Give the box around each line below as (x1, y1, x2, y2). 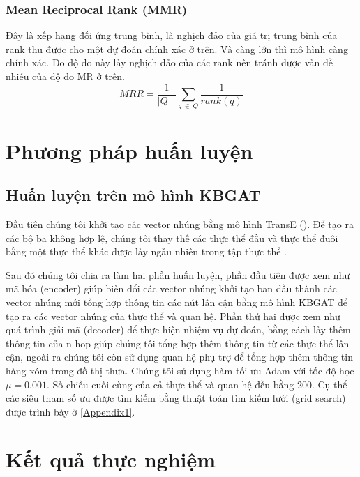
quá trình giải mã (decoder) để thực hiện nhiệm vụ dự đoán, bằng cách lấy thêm (6, 322, 351, 337)
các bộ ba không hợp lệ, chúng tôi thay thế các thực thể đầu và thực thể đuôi (6, 230, 338, 245)
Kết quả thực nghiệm (6, 445, 216, 474)
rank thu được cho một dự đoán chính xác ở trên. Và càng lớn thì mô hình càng (6, 41, 348, 56)
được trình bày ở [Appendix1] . (6, 404, 135, 418)
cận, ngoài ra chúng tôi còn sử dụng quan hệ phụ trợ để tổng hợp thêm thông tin (6, 349, 353, 364)
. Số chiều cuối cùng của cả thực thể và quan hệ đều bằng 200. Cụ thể (47, 377, 347, 391)
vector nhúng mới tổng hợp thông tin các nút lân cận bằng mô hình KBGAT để (6, 294, 347, 309)
